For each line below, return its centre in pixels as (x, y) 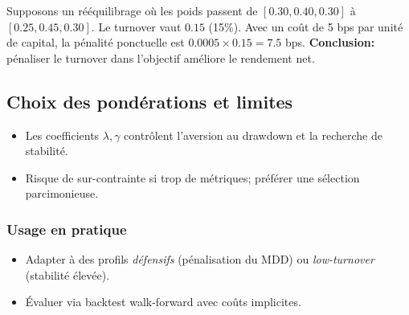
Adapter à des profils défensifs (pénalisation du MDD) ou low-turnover (200, 259)
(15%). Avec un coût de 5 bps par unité (306, 26)
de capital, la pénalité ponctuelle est (96, 42)
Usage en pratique (67, 229)
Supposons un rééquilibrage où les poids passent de (132, 10)
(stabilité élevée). (67, 274)
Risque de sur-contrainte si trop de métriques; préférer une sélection (192, 177)
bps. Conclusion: (330, 42)
